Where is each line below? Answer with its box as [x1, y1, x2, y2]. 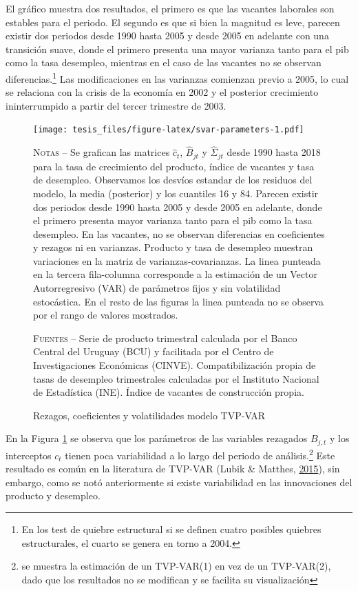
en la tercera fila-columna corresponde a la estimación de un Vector [33, 267, 317, 281]
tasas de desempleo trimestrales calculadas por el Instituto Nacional [33, 371, 319, 385]
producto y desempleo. [6, 488, 101, 503]
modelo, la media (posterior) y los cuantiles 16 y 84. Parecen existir [33, 186, 319, 200]
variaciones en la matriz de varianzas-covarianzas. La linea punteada [33, 253, 321, 268]
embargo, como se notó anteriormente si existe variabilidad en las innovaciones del [6, 474, 352, 489]
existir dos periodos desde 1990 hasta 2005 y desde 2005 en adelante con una [6, 28, 329, 43]
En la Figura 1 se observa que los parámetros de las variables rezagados [6, 431, 308, 445]
